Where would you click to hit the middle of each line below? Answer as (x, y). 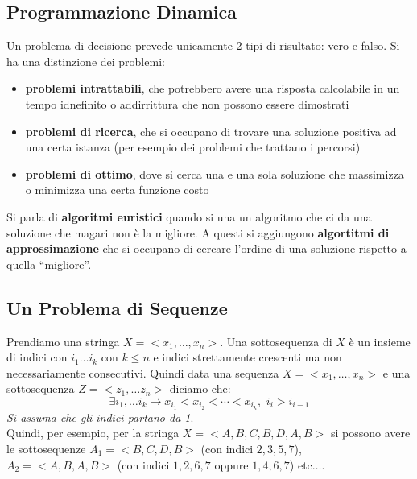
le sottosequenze (46, 448)
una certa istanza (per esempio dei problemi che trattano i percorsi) (193, 147)
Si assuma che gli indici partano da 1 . (100, 417)
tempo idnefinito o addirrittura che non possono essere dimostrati (187, 103)
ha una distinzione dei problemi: (86, 61)
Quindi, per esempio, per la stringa (93, 433)
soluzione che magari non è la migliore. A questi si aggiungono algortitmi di (198, 232)
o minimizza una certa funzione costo (117, 190)
